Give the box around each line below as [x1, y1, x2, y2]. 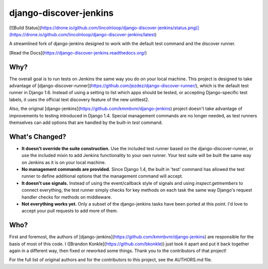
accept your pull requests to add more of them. [21, 208, 118, 214]
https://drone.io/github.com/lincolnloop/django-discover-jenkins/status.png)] [41, 25, 200, 31]
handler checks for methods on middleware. [21, 194, 112, 200]
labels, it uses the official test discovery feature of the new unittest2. [9, 97, 149, 103]
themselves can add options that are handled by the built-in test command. [9, 119, 163, 125]
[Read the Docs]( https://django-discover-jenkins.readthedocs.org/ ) [9, 50, 147, 55]
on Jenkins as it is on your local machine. [21, 159, 106, 165]
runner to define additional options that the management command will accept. [21, 173, 183, 179]
